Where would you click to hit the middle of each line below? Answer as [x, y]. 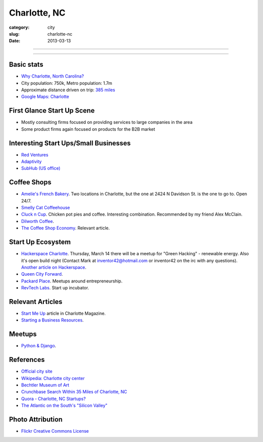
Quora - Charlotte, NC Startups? [54, 399]
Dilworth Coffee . [38, 221]
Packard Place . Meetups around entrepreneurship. [72, 281]
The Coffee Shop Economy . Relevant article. [66, 228]
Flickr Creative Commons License [55, 431]
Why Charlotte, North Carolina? [53, 76]
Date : [15, 41]
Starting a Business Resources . [52, 320]
